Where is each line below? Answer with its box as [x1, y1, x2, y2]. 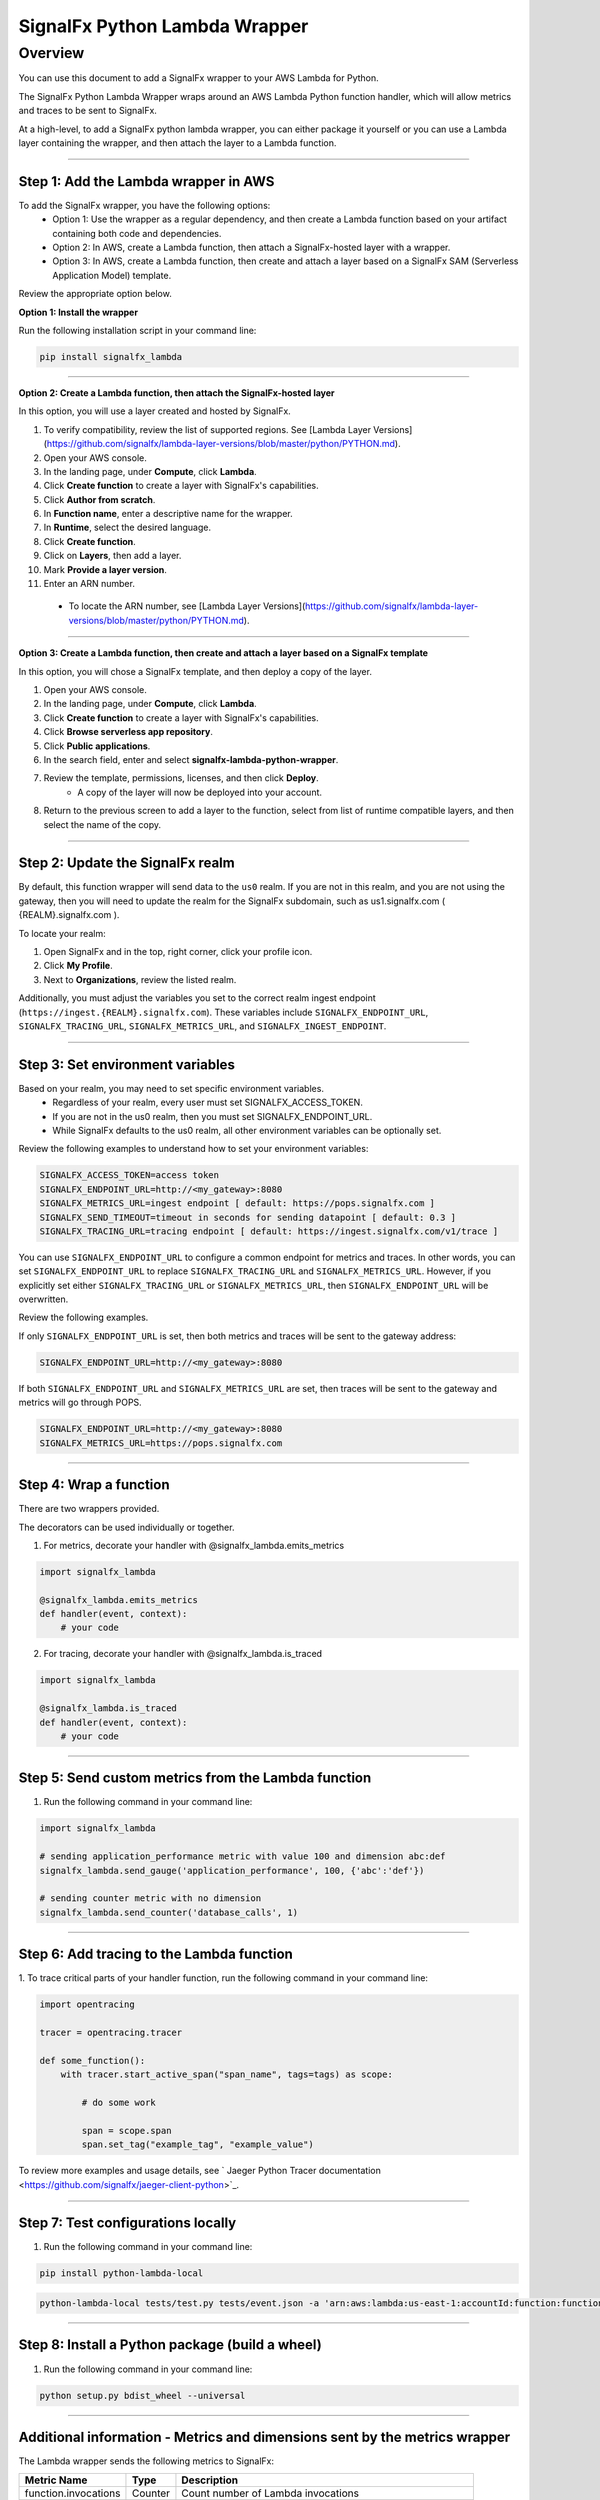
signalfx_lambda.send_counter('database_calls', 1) [39, 1906, 299, 1918]
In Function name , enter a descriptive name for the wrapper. [43, 508, 294, 520]
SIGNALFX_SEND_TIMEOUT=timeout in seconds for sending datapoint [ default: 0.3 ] [39, 1211, 457, 1223]
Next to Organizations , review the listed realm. [43, 973, 237, 985]
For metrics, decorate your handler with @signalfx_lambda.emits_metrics [43, 1539, 345, 1551]
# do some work [81, 2097, 157, 2109]
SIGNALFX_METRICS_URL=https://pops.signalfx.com [39, 1437, 283, 1449]
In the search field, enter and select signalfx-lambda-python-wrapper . [43, 753, 339, 765]
